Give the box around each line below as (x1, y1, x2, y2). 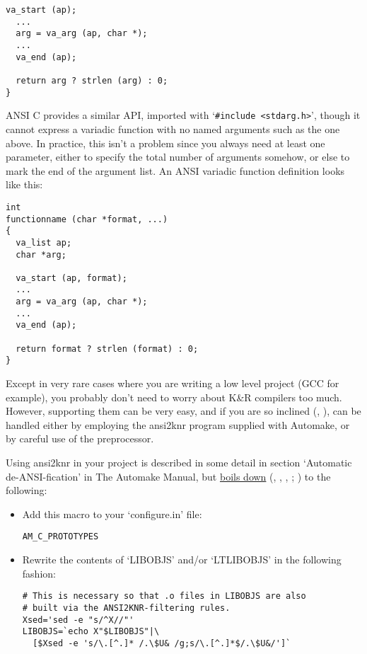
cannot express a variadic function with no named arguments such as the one (6, 121, 340, 136)
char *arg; (16, 249, 66, 260)
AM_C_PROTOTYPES (22, 532, 99, 542)
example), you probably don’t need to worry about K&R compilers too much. (6, 389, 342, 404)
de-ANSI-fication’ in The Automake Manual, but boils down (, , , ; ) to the (6, 469, 331, 483)
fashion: (22, 566, 56, 580)
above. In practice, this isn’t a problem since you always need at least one (6, 135, 325, 150)
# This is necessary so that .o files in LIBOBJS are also (22, 591, 306, 602)
